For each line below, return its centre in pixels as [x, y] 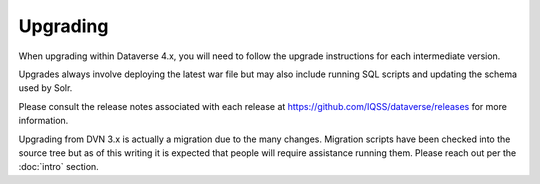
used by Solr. [45, 88]
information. [43, 121]
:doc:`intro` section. [58, 167]
